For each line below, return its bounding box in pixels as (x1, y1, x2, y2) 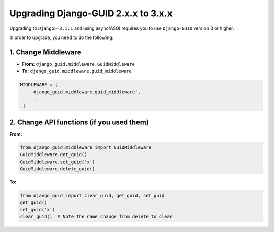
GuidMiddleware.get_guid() (20, 152, 87, 158)
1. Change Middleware (9, 48, 81, 56)
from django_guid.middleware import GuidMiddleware (20, 144, 152, 150)
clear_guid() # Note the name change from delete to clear (20, 214, 173, 220)
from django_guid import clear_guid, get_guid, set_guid (20, 192, 165, 199)
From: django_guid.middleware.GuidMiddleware (22, 61, 135, 67)
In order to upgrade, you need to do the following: (9, 34, 114, 41)
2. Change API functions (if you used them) (9, 118, 149, 126)
